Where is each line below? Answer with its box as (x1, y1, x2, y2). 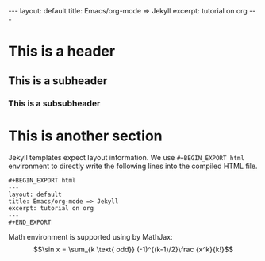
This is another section (8, 127, 163, 144)
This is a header (8, 42, 116, 60)
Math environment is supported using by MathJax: (8, 232, 173, 242)
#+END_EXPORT (8, 218, 52, 227)
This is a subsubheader (8, 98, 101, 109)
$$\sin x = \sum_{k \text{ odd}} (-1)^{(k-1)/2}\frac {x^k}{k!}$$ (33, 244, 234, 255)
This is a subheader (8, 74, 108, 87)
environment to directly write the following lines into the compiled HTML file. (8, 161, 258, 171)
